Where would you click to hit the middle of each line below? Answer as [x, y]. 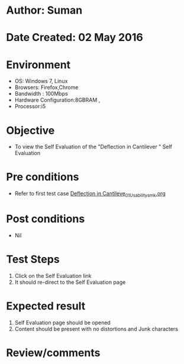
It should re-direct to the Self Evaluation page [70, 282]
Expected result [46, 306]
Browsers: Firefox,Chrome [46, 87]
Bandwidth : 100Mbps [41, 94]
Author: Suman [44, 10]
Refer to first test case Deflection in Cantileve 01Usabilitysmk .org [90, 194]
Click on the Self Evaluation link [53, 276]
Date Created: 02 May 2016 [75, 38]
